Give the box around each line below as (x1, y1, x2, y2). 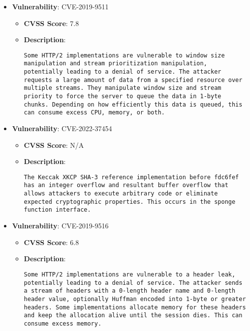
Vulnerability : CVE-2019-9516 (12, 221, 109, 231)
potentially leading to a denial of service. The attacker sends (24, 279, 243, 286)
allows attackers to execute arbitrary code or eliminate (24, 190, 218, 197)
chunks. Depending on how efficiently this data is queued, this (24, 101, 243, 108)
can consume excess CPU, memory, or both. (24, 109, 165, 116)
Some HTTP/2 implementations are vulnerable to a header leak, (24, 271, 236, 278)
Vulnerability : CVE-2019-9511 (12, 1, 109, 11)
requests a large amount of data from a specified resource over (24, 76, 243, 83)
